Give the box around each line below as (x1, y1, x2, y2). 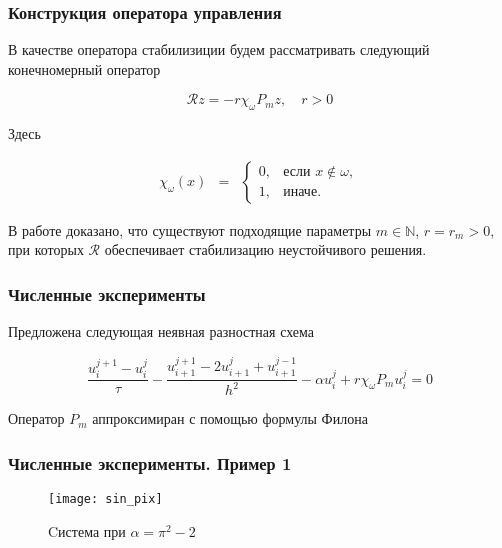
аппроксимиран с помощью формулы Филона (92, 408, 368, 429)
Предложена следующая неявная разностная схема (8, 321, 315, 342)
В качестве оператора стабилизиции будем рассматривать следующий (8, 39, 430, 60)
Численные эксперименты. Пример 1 (8, 450, 292, 475)
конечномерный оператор (8, 58, 161, 79)
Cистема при (48, 520, 126, 541)
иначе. (283, 185, 322, 200)
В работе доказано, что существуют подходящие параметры (8, 219, 372, 240)
